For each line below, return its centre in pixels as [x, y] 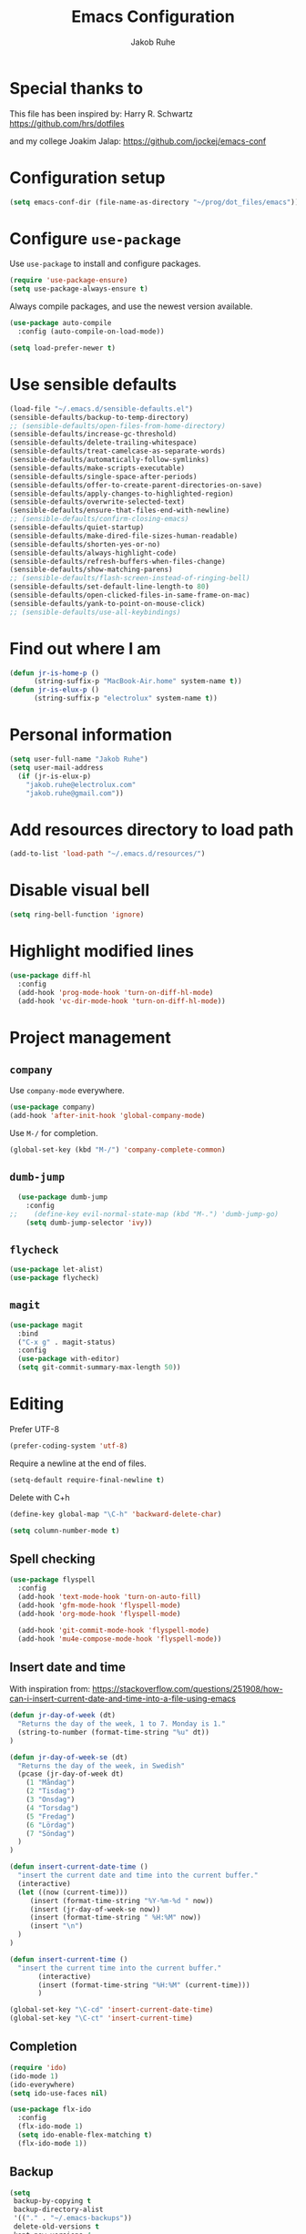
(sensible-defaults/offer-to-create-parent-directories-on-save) [136, 485]
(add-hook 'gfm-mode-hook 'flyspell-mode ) [99, 1605]
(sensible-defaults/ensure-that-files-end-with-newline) [120, 511]
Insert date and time [67, 1667]
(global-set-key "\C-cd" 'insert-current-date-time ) [112, 2010]
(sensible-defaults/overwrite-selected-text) [97, 502]
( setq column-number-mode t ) [65, 1531]
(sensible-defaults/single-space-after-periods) [103, 477]
